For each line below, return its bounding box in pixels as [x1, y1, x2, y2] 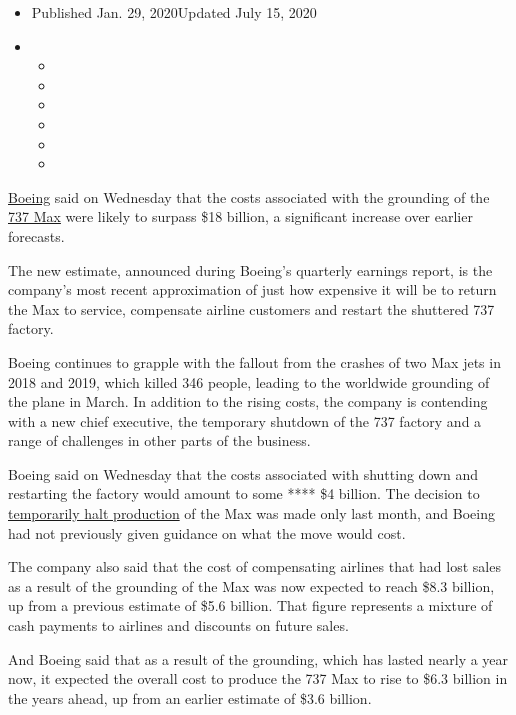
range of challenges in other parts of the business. [8, 430, 311, 451]
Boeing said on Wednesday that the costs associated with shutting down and [8, 463, 479, 484]
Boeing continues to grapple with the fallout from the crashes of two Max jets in [8, 351, 501, 372]
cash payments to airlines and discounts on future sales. [8, 615, 349, 636]
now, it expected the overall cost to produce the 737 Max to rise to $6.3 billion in [8, 668, 508, 689]
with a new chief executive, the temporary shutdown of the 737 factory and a [8, 410, 482, 431]
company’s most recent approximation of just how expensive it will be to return [8, 279, 497, 300]
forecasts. [8, 225, 65, 246]
